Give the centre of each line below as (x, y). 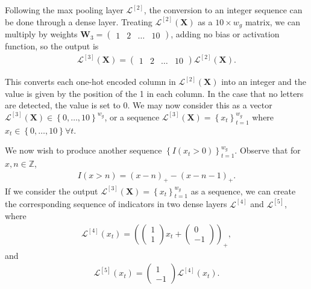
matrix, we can (272, 21)
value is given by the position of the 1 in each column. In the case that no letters (154, 93)
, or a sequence (132, 117)
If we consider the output (52, 191)
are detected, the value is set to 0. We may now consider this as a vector (139, 105)
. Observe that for (268, 150)
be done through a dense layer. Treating (79, 21)
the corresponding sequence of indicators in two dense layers (116, 204)
